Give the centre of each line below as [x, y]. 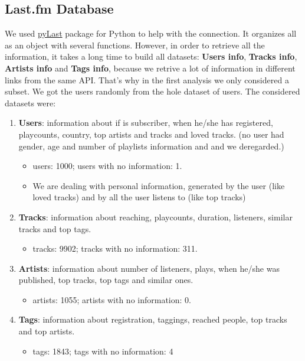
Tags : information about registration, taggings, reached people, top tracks [153, 319]
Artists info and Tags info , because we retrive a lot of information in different [150, 68]
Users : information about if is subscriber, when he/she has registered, [146, 123]
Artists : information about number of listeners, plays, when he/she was [149, 268]
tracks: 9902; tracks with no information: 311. [115, 248]
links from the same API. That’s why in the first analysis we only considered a [147, 79]
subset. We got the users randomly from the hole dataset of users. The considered [152, 91]
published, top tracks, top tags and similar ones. [106, 280]
